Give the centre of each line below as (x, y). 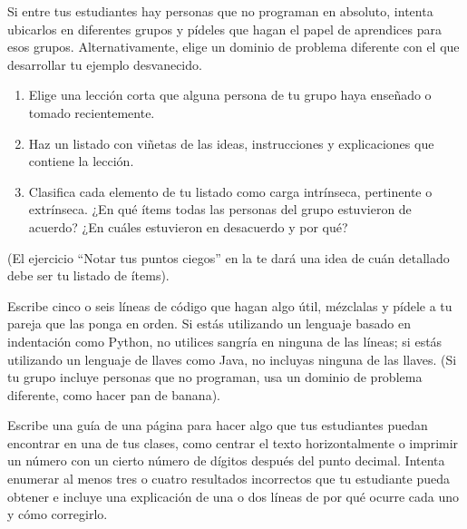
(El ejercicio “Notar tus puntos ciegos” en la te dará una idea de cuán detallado (229, 257)
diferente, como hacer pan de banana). (114, 394)
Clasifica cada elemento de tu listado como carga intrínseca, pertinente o (230, 191)
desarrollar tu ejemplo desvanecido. (105, 64)
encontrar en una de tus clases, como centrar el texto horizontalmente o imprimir (233, 442)
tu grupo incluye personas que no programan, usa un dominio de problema (215, 377)
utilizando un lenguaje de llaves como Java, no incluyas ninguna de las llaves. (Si (232, 359)
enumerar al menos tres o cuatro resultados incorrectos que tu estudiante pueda (229, 479)
